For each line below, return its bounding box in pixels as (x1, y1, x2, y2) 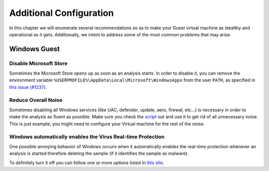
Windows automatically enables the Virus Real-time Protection (9, 133, 165, 140)
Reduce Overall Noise (9, 96, 63, 103)
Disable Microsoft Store (9, 60, 68, 67)
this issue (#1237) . (9, 84, 47, 90)
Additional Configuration (9, 7, 114, 18)
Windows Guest (9, 45, 60, 53)
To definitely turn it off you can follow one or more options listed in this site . (9, 160, 164, 166)
